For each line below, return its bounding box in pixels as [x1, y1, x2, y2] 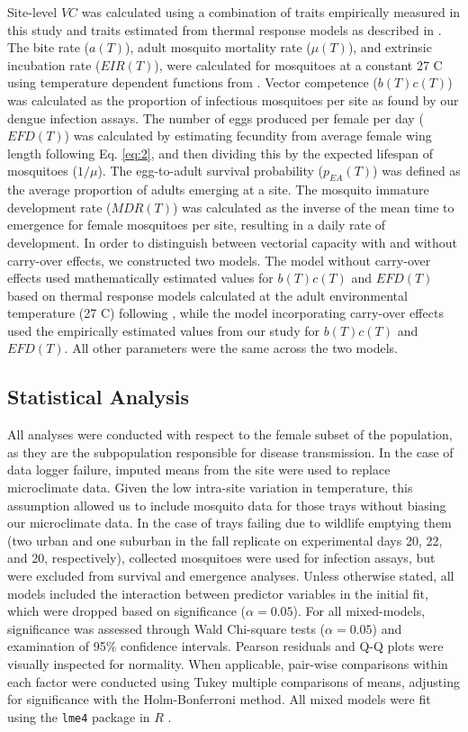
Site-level [7, 3, 58, 21]
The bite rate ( [7, 38, 90, 57]
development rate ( [7, 197, 112, 216]
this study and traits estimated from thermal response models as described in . [7, 20, 442, 39]
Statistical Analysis [7, 383, 190, 411]
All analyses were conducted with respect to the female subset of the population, [7, 425, 453, 444]
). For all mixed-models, [292, 601, 426, 620]
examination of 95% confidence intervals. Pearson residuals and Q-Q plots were [7, 637, 444, 655]
